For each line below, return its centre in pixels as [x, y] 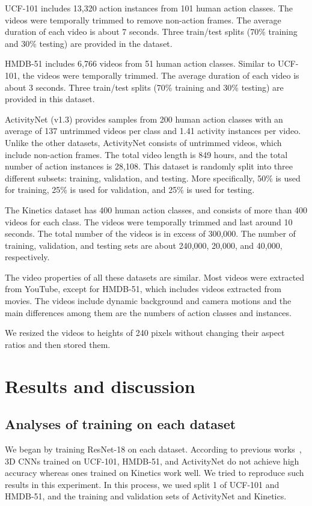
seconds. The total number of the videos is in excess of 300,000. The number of [150, 233]
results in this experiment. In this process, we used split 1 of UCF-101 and [142, 484]
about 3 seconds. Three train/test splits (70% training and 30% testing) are [144, 87]
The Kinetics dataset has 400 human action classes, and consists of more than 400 [156, 209]
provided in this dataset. [50, 99]
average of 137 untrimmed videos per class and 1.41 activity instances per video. [153, 131]
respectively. [27, 257]
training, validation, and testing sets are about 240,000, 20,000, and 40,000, [144, 245]
